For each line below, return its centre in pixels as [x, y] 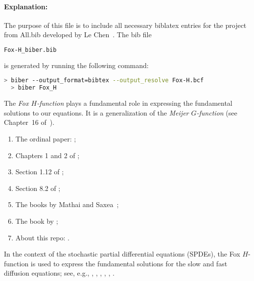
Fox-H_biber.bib [30, 50]
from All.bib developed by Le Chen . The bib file [78, 35]
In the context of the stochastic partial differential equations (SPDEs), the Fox [122, 254]
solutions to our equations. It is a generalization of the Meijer [96, 112]
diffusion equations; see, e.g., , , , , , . [59, 273]
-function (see [217, 112]
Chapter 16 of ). [29, 122]
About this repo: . [43, 237]
